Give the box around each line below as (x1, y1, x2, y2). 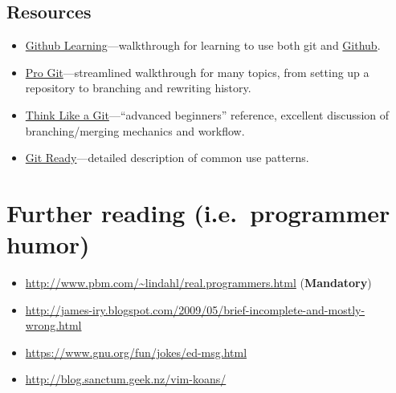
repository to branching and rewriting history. (25, 79, 251, 96)
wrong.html (25, 317, 82, 334)
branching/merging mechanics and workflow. (25, 122, 245, 139)
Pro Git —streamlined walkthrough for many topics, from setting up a (25, 63, 369, 80)
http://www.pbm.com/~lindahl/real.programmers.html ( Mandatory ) (25, 274, 372, 291)
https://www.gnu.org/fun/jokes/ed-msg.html (25, 343, 247, 360)
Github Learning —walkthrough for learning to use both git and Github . (25, 37, 381, 54)
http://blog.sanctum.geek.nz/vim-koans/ (25, 371, 227, 387)
